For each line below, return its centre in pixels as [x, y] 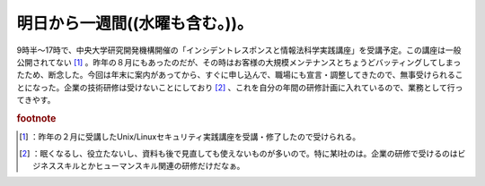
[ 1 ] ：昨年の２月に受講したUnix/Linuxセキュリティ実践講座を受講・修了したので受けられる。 [190, 137]
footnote [36, 118]
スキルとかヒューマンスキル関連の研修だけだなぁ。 [150, 165]
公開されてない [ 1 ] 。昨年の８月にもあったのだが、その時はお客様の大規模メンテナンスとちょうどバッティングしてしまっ [239, 62]
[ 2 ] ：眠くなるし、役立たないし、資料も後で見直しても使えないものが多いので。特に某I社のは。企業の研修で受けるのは [238, 153]
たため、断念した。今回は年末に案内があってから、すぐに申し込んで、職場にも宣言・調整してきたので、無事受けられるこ [240, 75]
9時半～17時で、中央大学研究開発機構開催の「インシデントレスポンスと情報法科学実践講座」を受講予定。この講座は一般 [239, 50]
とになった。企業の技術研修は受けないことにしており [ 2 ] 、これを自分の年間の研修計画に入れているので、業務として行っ [240, 87]
